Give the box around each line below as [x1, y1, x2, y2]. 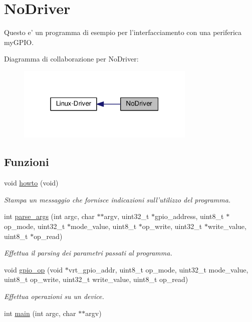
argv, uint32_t [104, 211, 149, 221]
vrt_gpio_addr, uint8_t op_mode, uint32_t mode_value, [68, 264, 248, 274]
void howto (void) [4, 177, 59, 188]
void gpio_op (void [4, 264, 63, 274]
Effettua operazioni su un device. [4, 290, 104, 301]
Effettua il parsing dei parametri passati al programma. [4, 247, 172, 258]
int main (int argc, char [4, 307, 76, 318]
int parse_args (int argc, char [4, 211, 95, 221]
